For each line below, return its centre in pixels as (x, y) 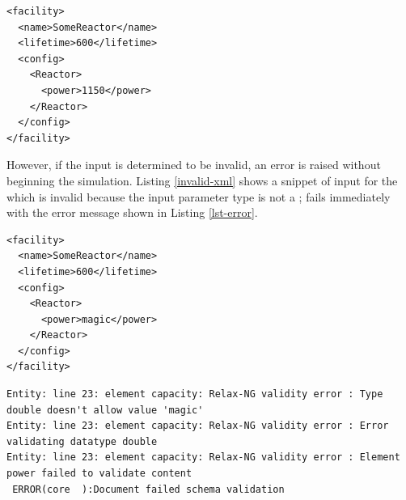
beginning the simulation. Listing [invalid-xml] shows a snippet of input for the (202, 180)
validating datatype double (82, 441)
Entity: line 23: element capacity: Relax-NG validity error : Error (198, 426)
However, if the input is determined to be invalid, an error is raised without (194, 165)
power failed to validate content (99, 474)
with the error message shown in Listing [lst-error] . (132, 212)
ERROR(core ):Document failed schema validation (148, 489)
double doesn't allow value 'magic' (105, 410)
